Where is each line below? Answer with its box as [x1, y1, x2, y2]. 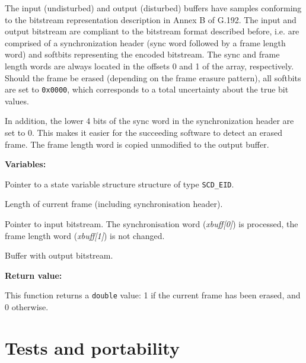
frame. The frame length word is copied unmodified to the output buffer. [5, 138, 269, 150]
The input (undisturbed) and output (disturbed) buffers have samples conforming [5, 2, 302, 14]
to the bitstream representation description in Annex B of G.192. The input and [5, 13, 297, 26]
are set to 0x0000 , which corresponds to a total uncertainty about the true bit [5, 83, 289, 95]
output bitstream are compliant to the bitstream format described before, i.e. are [5, 25, 299, 37]
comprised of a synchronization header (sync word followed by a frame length [5, 36, 286, 49]
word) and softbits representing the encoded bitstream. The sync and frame [5, 48, 280, 60]
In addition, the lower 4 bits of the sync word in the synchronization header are [5, 114, 294, 127]
